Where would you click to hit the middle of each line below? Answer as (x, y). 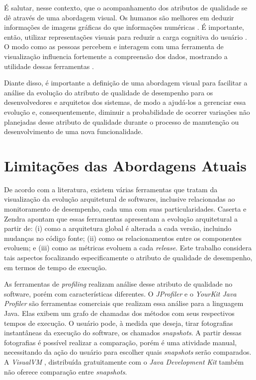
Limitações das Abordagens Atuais (126, 165)
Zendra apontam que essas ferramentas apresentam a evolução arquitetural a (121, 218)
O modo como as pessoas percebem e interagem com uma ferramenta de (114, 46)
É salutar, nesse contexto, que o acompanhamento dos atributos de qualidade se (126, 7)
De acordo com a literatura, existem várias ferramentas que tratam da (111, 189)
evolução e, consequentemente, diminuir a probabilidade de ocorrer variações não (127, 112)
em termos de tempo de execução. (55, 267)
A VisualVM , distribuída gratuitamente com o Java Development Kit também (124, 361)
